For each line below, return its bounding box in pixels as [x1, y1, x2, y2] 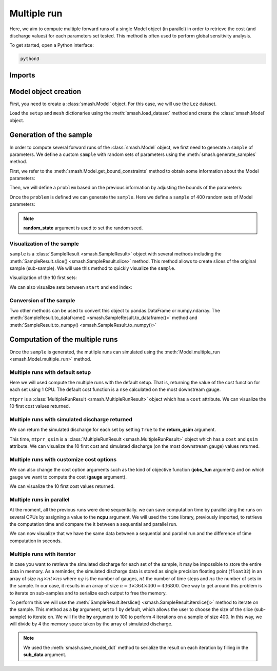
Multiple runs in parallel [9, 496, 70, 503]
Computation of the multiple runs [9, 335, 118, 344]
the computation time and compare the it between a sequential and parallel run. [9, 521, 178, 527]
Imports [9, 71, 35, 80]
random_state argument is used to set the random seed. [23, 225, 143, 231]
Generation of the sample [9, 131, 92, 140]
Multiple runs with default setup [9, 368, 91, 376]
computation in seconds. [9, 538, 62, 544]
